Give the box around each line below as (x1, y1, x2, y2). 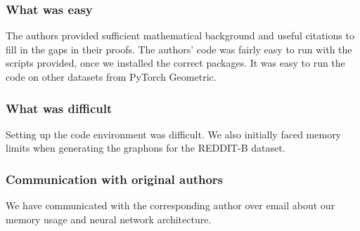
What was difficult (6, 99, 112, 117)
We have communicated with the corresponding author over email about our (6, 198, 335, 213)
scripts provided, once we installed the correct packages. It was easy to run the (6, 55, 345, 70)
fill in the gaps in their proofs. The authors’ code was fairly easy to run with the (6, 41, 352, 56)
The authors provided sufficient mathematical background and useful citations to (6, 28, 354, 43)
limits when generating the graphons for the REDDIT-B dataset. (6, 140, 285, 155)
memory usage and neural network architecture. (6, 211, 212, 226)
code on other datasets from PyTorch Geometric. (6, 70, 217, 84)
